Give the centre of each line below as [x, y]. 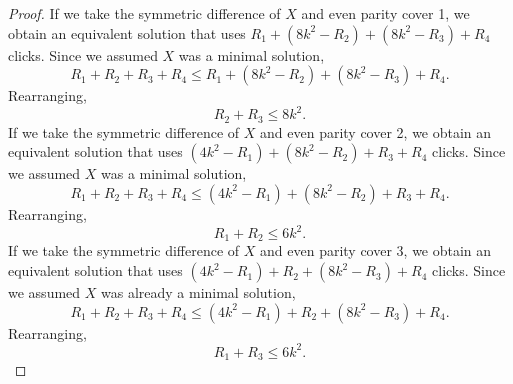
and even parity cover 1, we [385, 13]
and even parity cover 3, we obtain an [376, 250]
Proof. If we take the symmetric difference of [144, 13]
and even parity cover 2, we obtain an [376, 131]
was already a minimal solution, [198, 292]
